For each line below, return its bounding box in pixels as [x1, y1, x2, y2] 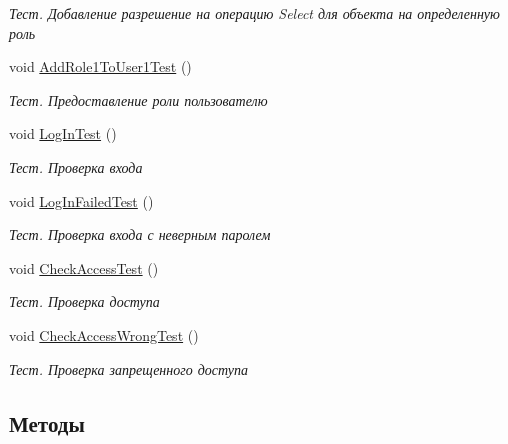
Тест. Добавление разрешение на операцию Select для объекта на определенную [9, 3, 500, 23]
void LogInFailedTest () [9, 190, 154, 211]
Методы [9, 407, 85, 438]
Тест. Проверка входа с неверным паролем [9, 224, 271, 245]
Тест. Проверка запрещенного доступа [9, 358, 248, 379]
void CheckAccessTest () [9, 257, 159, 278]
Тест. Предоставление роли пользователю [9, 89, 268, 110]
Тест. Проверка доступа [9, 291, 160, 312]
